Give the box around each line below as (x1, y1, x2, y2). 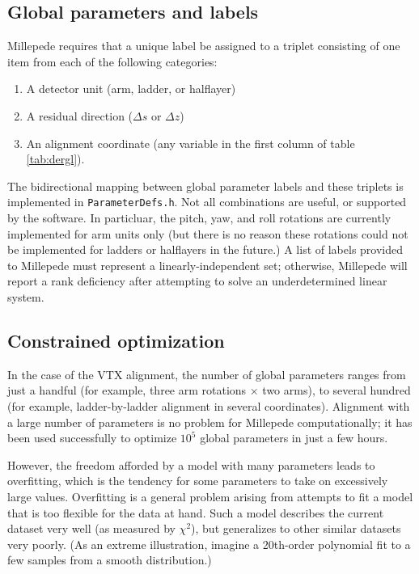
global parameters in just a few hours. (200, 429, 388, 446)
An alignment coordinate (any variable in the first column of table (26, 134, 355, 151)
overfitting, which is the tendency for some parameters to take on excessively (7, 472, 388, 489)
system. (7, 288, 44, 305)
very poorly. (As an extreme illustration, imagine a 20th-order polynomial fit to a (7, 535, 411, 552)
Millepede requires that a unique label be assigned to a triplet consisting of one (7, 37, 400, 54)
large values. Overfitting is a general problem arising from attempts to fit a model (7, 487, 413, 504)
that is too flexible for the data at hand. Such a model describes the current (7, 504, 384, 521)
